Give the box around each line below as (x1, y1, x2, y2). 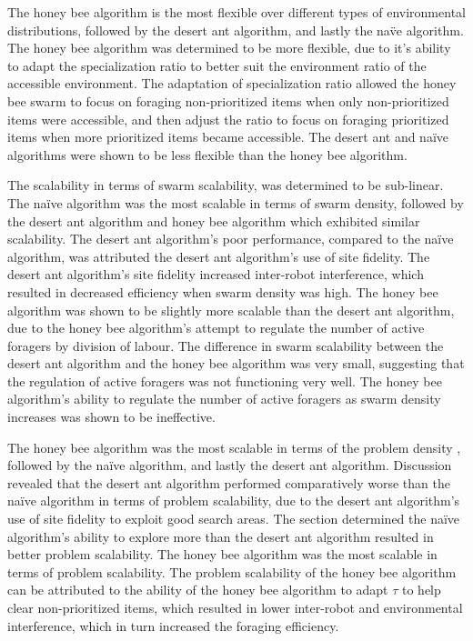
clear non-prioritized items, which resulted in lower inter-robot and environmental (7, 598, 463, 616)
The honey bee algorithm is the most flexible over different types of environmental (7, 3, 466, 21)
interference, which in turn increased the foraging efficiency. (7, 616, 339, 635)
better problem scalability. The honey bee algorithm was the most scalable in (7, 545, 438, 564)
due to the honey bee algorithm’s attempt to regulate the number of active (7, 318, 425, 337)
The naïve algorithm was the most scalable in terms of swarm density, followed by (7, 193, 464, 212)
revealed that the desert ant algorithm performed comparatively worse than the (7, 473, 450, 492)
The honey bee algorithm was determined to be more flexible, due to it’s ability (7, 38, 451, 57)
